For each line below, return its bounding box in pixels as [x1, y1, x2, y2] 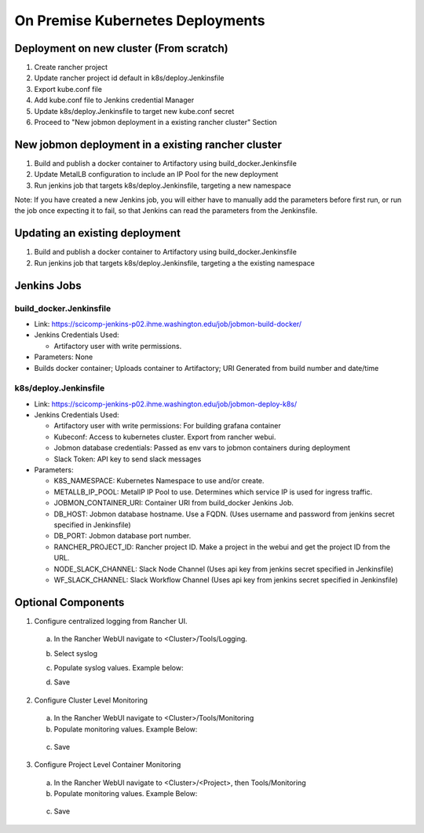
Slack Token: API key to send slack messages [53, 454, 202, 464]
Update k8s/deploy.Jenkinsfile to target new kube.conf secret [34, 106, 235, 116]
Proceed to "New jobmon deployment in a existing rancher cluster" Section [34, 118, 278, 127]
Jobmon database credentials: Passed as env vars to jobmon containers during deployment [53, 443, 351, 453]
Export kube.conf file [34, 84, 102, 94]
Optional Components [14, 596, 125, 609]
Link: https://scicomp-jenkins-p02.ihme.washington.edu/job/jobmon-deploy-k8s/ [34, 399, 298, 409]
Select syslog [53, 648, 98, 658]
